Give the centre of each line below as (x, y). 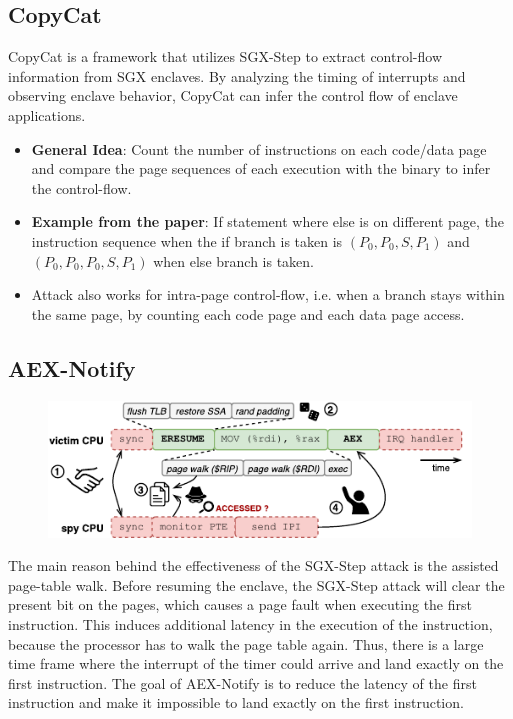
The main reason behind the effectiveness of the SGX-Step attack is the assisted (253, 565)
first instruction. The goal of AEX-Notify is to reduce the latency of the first (242, 682)
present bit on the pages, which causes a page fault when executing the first (240, 604)
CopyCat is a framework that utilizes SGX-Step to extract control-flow (225, 56)
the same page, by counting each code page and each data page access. (248, 313)
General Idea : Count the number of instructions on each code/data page (259, 148)
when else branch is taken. (233, 260)
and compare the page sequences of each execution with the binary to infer (261, 168)
